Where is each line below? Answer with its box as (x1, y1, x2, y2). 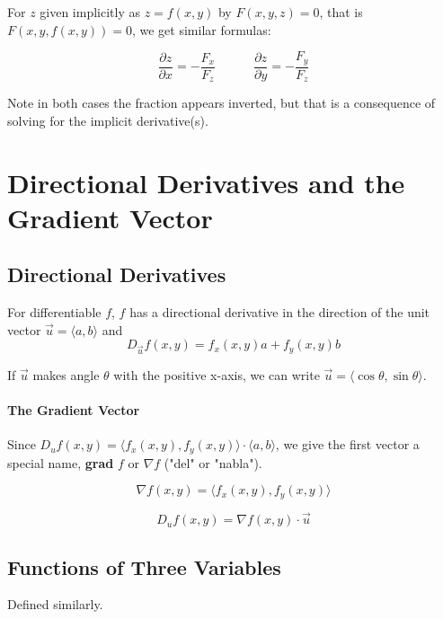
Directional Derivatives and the (7, 164, 405, 200)
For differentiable (7, 303, 102, 322)
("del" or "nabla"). (164, 453, 262, 472)
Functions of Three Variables (7, 553, 281, 580)
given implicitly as (40, 3, 141, 21)
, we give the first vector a (275, 435, 420, 454)
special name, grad (7, 453, 114, 472)
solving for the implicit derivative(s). (7, 111, 208, 129)
